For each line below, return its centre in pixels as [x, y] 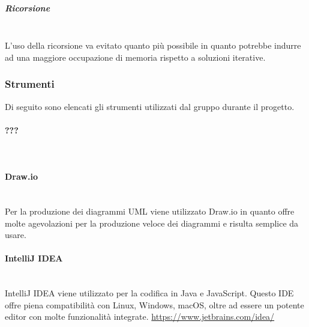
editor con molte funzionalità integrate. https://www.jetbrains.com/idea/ [140, 316]
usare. [16, 235]
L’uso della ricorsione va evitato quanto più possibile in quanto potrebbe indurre [153, 45]
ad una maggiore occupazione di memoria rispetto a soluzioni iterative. [135, 57]
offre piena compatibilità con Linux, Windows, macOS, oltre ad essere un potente [154, 304]
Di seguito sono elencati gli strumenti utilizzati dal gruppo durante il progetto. [150, 106]
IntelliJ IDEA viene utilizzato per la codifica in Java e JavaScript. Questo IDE [149, 293]
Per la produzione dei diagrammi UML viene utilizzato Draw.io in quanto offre [150, 211]
